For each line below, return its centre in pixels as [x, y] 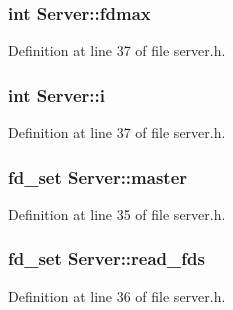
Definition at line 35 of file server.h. [117, 213]
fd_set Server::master [98, 176]
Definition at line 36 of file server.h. [117, 295]
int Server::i [56, 94]
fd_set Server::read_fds [106, 258]
